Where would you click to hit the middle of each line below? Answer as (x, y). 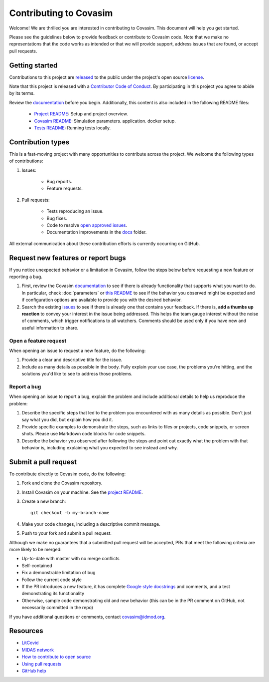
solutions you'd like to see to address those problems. (77, 374)
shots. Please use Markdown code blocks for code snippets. (84, 434)
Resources (26, 631)
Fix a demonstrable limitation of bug (59, 573)
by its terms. (22, 93)
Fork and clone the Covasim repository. (62, 483)
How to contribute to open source (56, 657)
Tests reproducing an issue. (75, 211)
